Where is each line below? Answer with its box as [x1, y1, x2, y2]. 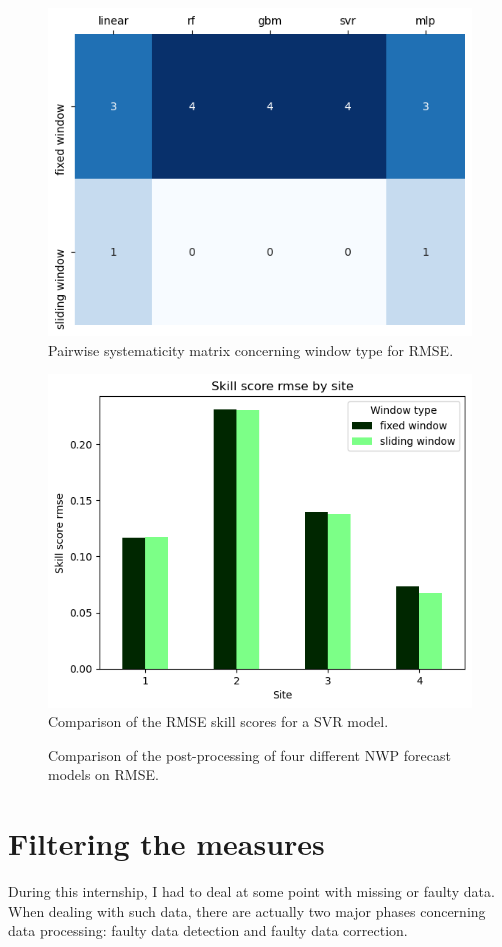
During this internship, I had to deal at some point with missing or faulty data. [8, 881, 495, 902]
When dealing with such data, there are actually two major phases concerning [8, 900, 486, 921]
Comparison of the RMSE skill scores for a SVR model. [48, 711, 389, 732]
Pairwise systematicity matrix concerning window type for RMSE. [48, 339, 454, 360]
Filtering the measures [8, 823, 325, 864]
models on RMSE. [48, 764, 159, 785]
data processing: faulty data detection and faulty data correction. [8, 920, 408, 941]
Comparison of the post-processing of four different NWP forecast [48, 744, 451, 765]
